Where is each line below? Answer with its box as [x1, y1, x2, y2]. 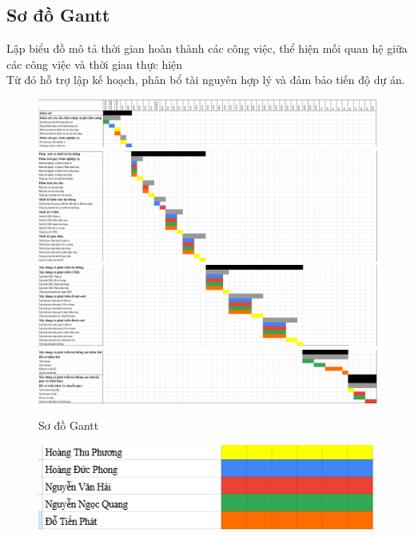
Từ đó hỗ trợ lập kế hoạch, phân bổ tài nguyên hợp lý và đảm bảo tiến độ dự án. [6, 71, 405, 88]
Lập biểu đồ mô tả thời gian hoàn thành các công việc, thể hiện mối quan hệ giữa [6, 40, 408, 57]
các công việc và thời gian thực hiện [6, 55, 183, 72]
